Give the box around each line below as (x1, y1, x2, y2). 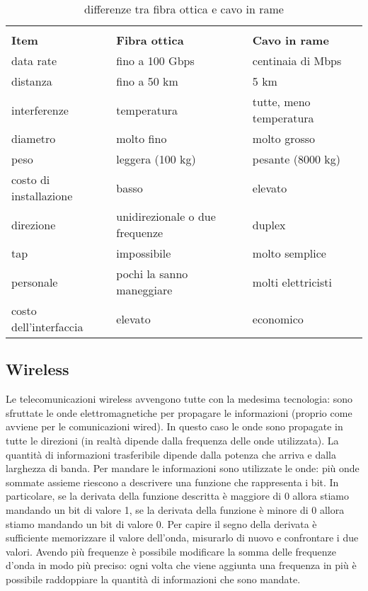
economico (252, 310, 304, 327)
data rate (11, 52, 57, 69)
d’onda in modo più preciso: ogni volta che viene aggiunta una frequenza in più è (6, 558, 357, 573)
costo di (11, 171, 50, 188)
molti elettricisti (252, 273, 332, 290)
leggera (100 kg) (116, 151, 196, 167)
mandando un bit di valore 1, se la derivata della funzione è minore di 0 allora (6, 502, 345, 517)
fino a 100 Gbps (116, 52, 195, 69)
